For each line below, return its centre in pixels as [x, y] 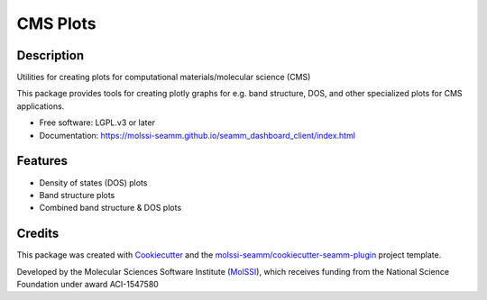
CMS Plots [56, 23]
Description [51, 55]
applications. [41, 106]
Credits [38, 234]
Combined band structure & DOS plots [110, 208]
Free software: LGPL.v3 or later [97, 123]
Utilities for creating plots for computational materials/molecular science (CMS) [164, 77]
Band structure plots [77, 195]
